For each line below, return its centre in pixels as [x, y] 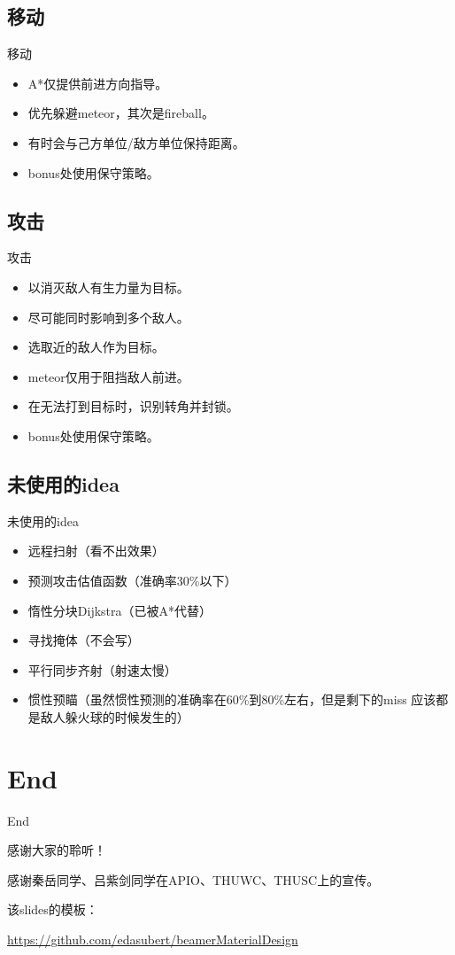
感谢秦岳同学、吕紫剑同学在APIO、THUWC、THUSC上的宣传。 [193, 879]
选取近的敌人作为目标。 [96, 347]
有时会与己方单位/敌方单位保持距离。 [136, 142]
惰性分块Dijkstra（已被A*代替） [120, 610]
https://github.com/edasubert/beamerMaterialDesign [153, 939]
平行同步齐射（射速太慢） [102, 669]
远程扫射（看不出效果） [96, 551]
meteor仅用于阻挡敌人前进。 [108, 376]
